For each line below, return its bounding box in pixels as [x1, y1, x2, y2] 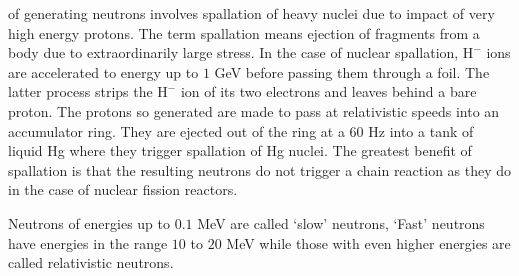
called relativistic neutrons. [8, 252, 174, 273]
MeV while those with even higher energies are [226, 232, 511, 253]
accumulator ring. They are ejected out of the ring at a [8, 120, 345, 141]
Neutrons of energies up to [8, 212, 171, 233]
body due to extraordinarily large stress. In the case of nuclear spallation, [8, 42, 459, 63]
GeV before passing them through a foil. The [214, 61, 490, 82]
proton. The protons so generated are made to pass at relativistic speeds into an [8, 100, 500, 121]
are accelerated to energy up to [8, 61, 199, 82]
